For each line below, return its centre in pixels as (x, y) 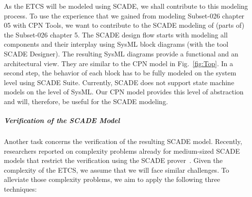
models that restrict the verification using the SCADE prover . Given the (113, 160)
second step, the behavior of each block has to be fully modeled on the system (120, 73)
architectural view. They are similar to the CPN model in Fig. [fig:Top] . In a (118, 63)
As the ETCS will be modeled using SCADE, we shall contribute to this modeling (126, 6)
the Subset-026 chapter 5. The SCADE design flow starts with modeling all (116, 34)
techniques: (20, 189)
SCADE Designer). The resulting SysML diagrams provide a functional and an (121, 53)
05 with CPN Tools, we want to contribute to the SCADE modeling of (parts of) (124, 25)
